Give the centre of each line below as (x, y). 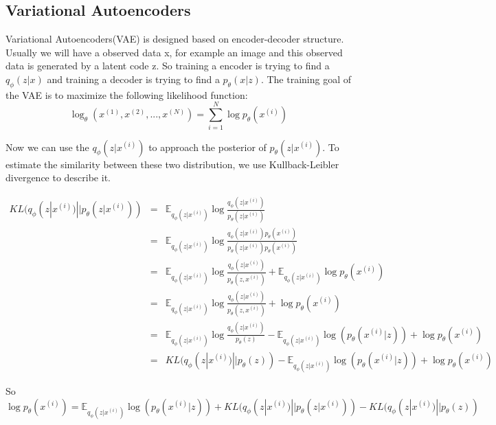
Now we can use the (47, 147)
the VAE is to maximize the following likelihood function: (127, 94)
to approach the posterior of (207, 147)
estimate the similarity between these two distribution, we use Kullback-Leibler (172, 164)
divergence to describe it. (58, 177)
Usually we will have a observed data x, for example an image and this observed (174, 52)
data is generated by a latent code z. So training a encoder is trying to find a (168, 66)
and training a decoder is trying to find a (133, 79)
